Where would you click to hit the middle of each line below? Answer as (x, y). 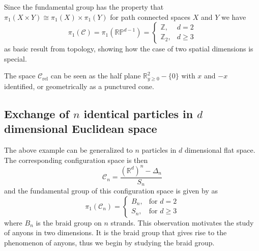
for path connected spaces (150, 17)
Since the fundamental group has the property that (84, 7)
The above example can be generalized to (68, 150)
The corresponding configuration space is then (76, 160)
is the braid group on (69, 222)
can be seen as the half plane (96, 76)
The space (20, 76)
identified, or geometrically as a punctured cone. (79, 86)
